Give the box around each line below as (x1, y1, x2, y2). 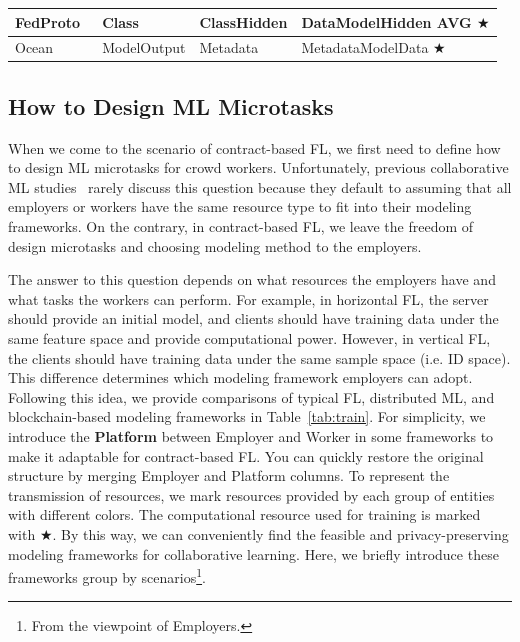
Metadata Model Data (301, 37, 429, 58)
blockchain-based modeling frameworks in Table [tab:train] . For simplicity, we (8, 406, 486, 427)
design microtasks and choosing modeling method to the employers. (8, 235, 422, 256)
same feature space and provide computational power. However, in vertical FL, (8, 327, 491, 348)
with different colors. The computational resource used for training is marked (8, 504, 481, 525)
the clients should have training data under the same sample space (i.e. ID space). (8, 347, 511, 368)
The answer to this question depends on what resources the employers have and (8, 269, 496, 290)
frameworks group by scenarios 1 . (8, 564, 206, 587)
